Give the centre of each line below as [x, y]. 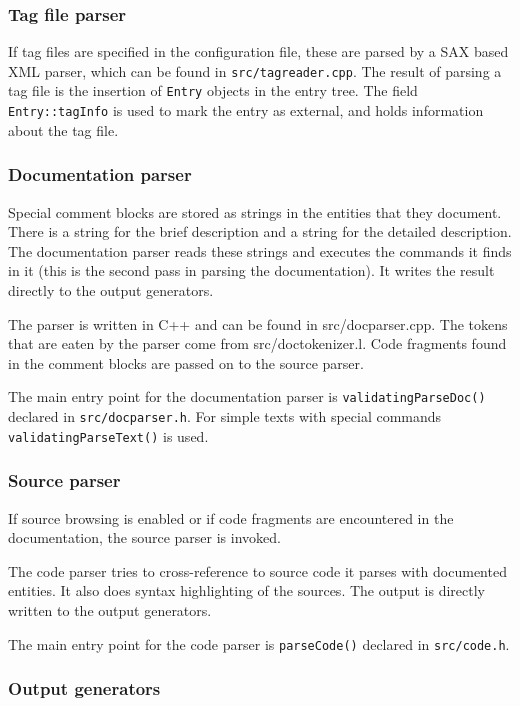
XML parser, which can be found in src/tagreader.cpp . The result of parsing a [255, 70]
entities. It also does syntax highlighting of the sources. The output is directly [247, 590]
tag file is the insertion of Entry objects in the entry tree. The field [213, 90]
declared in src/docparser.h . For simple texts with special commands [225, 416]
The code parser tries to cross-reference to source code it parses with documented [257, 570]
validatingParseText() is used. [108, 435]
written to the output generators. [110, 609]
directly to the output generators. [111, 289]
